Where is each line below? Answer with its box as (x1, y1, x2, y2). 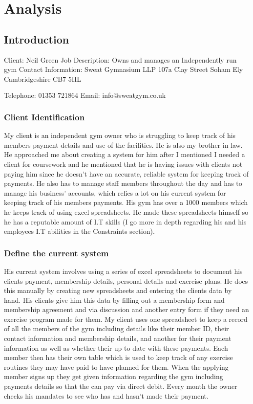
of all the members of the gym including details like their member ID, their (4, 323, 229, 334)
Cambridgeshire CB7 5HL (4, 73, 82, 84)
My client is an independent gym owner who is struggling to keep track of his (4, 130, 236, 140)
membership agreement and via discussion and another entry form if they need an (4, 304, 249, 314)
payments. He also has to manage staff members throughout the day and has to (4, 178, 242, 188)
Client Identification (4, 111, 85, 123)
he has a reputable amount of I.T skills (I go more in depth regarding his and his (4, 216, 247, 226)
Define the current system (4, 247, 109, 259)
